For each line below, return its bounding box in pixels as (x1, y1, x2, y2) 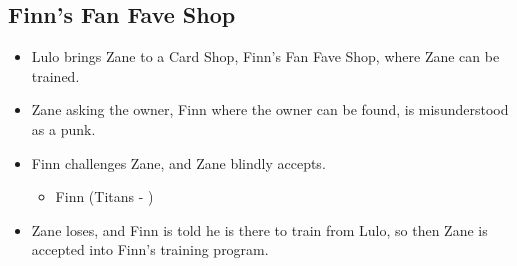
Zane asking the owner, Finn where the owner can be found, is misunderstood (31, 99, 509, 120)
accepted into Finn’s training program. (31, 239, 269, 260)
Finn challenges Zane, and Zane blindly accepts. (31, 152, 326, 173)
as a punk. (31, 118, 96, 139)
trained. (31, 65, 80, 86)
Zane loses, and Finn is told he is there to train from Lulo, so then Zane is (31, 219, 488, 240)
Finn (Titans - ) (55, 186, 154, 207)
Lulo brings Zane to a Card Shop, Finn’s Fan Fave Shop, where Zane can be (31, 46, 500, 67)
